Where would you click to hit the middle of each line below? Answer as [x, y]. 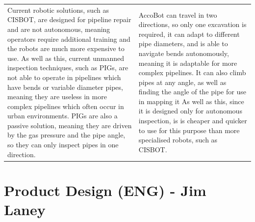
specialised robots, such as [178, 140]
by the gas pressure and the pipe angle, [66, 135]
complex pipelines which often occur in [66, 106]
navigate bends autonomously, [184, 53]
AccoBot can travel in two [178, 14]
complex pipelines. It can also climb [192, 72]
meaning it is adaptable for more [188, 63]
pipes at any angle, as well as [182, 82]
